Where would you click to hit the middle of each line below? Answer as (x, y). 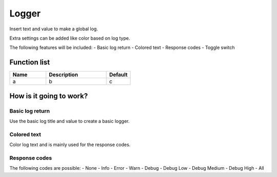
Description (64, 75)
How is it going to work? (49, 96)
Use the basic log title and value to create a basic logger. (70, 121)
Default (118, 75)
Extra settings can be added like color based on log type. (70, 38)
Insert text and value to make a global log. (54, 29)
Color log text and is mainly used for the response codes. (70, 145)
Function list (30, 63)
